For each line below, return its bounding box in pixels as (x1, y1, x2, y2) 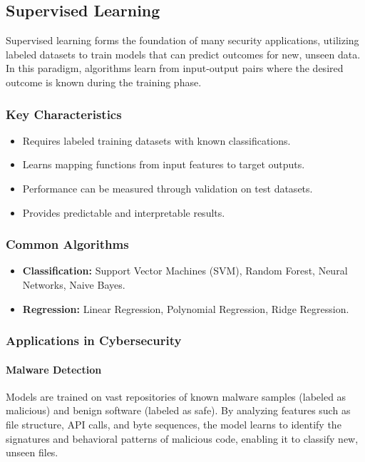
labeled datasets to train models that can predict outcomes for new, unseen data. (6, 46, 361, 61)
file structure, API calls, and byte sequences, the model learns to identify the (6, 417, 341, 431)
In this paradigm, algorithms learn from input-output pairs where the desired (6, 61, 344, 76)
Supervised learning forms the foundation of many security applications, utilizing (6, 33, 359, 48)
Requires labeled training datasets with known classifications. (22, 133, 291, 148)
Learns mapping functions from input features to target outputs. (22, 157, 305, 172)
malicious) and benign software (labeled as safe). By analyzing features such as (6, 403, 351, 418)
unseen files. (6, 445, 58, 460)
